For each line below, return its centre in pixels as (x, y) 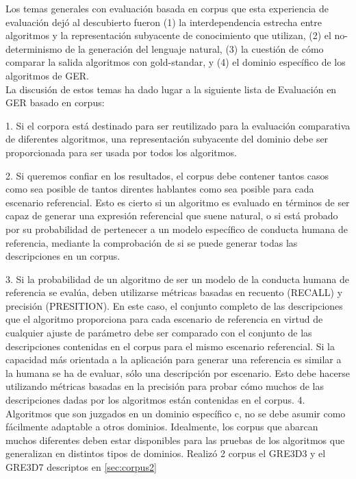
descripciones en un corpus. (63, 256)
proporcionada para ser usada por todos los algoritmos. (121, 152)
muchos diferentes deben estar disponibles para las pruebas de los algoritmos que (175, 440)
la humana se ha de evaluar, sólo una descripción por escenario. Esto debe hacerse (178, 372)
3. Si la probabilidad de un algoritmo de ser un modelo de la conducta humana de (177, 279)
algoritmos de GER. (47, 75)
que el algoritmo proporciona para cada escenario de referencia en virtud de (164, 319)
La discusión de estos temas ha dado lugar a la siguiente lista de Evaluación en (171, 89)
